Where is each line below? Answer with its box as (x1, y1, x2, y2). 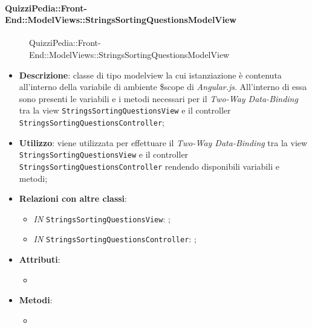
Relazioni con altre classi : (19, 192, 127, 205)
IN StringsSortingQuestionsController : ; (33, 233, 197, 245)
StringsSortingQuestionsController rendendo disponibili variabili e (19, 159, 279, 172)
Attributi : (19, 253, 60, 266)
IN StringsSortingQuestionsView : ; (33, 212, 171, 225)
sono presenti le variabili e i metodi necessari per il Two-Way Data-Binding (19, 92, 298, 105)
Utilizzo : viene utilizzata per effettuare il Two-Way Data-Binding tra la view (19, 136, 308, 149)
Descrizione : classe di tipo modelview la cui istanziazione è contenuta (19, 68, 282, 81)
